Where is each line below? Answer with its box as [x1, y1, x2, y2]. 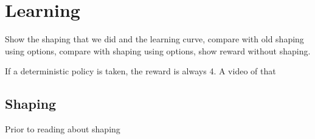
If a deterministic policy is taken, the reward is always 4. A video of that [5, 65, 276, 77]
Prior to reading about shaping [5, 123, 120, 135]
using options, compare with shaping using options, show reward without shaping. [5, 44, 311, 57]
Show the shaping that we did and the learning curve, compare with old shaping [5, 33, 304, 45]
